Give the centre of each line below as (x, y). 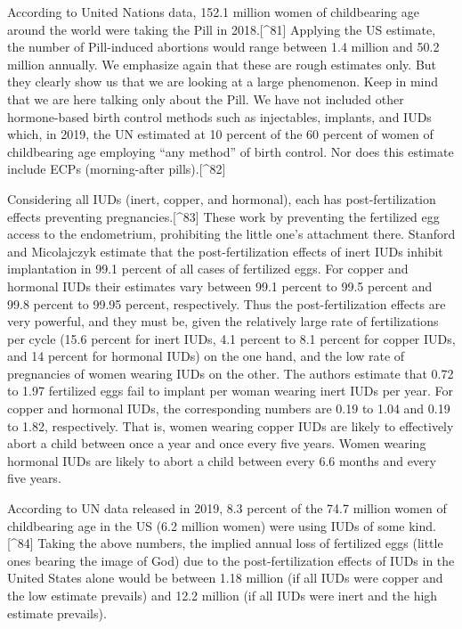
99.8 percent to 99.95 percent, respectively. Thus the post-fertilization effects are (227, 303)
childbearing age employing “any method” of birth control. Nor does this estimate (231, 151)
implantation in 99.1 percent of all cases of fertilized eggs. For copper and (208, 269)
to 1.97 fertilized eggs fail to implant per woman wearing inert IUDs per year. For (230, 391)
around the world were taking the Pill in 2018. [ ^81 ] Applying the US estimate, (222, 29)
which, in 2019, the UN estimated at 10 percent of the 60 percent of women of (220, 134)
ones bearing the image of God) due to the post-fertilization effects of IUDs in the (231, 560)
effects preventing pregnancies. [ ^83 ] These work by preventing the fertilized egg (223, 216)
